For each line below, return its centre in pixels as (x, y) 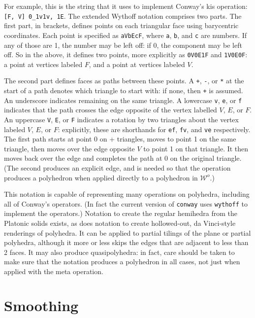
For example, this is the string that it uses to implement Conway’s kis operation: (126, 6)
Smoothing (41, 305)
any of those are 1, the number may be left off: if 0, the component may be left (123, 45)
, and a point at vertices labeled (137, 64)
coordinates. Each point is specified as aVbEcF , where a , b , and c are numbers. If (125, 35)
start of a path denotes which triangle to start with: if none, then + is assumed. (124, 90)
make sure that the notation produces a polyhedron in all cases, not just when (122, 262)
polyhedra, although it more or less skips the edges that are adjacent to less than (126, 242)
